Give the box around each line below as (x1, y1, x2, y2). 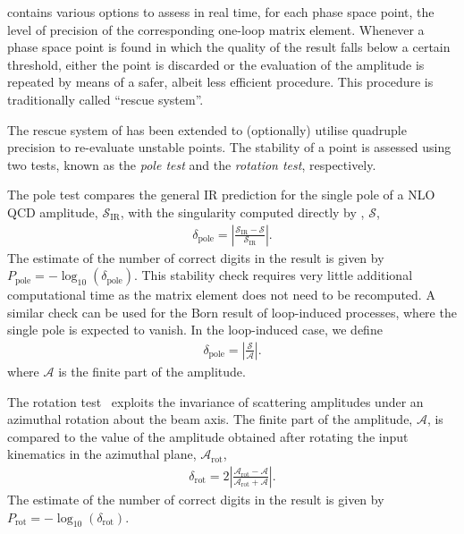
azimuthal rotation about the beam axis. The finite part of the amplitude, (7, 410, 413, 428)
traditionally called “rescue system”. (7, 89, 204, 108)
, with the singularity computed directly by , (120, 202, 365, 221)
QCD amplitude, (7, 202, 98, 221)
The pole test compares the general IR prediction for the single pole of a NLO (7, 185, 435, 204)
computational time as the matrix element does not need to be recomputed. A (7, 285, 435, 304)
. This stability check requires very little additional (133, 266, 413, 284)
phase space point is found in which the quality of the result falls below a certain (7, 38, 451, 56)
